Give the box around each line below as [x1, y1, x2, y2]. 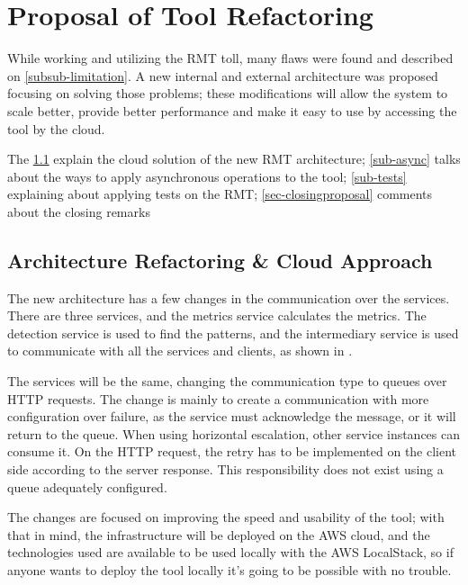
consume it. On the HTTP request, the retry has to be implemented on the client [7, 442, 457, 461]
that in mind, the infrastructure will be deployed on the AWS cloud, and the [7, 525, 430, 544]
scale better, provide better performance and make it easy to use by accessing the [7, 101, 457, 120]
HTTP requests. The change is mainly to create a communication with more [7, 389, 429, 408]
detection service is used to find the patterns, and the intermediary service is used [7, 323, 459, 342]
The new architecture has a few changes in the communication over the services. [7, 288, 450, 307]
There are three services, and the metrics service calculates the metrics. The [7, 306, 427, 325]
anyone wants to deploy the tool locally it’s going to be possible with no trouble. [7, 560, 452, 579]
